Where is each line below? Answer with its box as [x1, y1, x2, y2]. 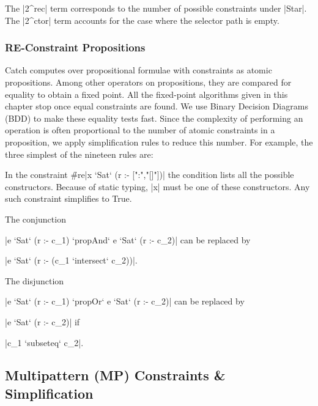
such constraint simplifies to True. [5, 192, 132, 205]
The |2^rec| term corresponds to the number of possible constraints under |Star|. [5, 2, 307, 14]
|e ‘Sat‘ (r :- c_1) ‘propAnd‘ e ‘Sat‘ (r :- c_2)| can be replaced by [5, 233, 251, 246]
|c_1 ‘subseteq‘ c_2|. [5, 336, 84, 349]
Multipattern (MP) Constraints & [5, 366, 226, 385]
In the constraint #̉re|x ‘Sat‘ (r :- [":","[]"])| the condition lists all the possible [5, 168, 294, 181]
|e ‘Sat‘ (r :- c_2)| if [5, 315, 80, 328]
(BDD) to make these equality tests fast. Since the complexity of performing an [5, 111, 303, 124]
